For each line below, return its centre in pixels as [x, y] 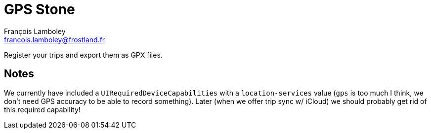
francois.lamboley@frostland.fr [55, 39]
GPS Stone [40, 9]
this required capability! [42, 109]
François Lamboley [35, 31]
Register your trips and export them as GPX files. [83, 55]
